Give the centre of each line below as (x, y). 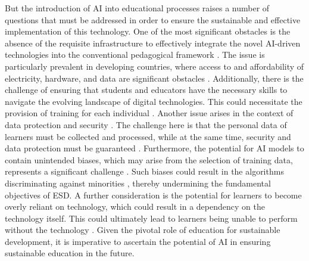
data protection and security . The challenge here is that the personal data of (146, 124)
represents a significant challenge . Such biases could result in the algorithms (144, 171)
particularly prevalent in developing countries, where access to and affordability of (154, 66)
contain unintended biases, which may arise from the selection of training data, (149, 159)
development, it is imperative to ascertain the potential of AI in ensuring (138, 241)
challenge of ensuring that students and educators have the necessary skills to (146, 90)
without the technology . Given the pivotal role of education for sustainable (143, 230)
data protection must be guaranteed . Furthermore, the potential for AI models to (154, 148)
